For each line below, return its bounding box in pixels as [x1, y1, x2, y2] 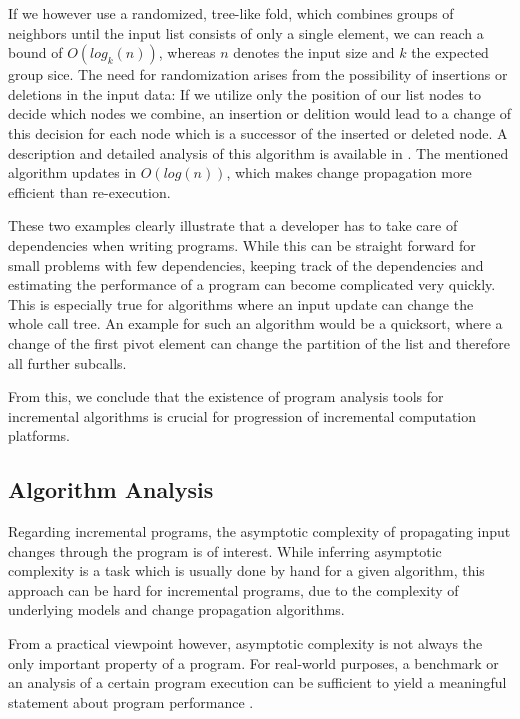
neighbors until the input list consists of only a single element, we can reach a [8, 22, 484, 43]
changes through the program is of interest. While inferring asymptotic [8, 540, 442, 561]
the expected [411, 42, 489, 63]
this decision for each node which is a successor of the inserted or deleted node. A [8, 122, 508, 143]
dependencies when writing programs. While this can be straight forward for [8, 234, 476, 255]
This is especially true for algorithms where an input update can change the [8, 293, 474, 314]
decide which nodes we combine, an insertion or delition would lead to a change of [8, 103, 512, 124]
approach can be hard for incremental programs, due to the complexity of [8, 579, 459, 600]
